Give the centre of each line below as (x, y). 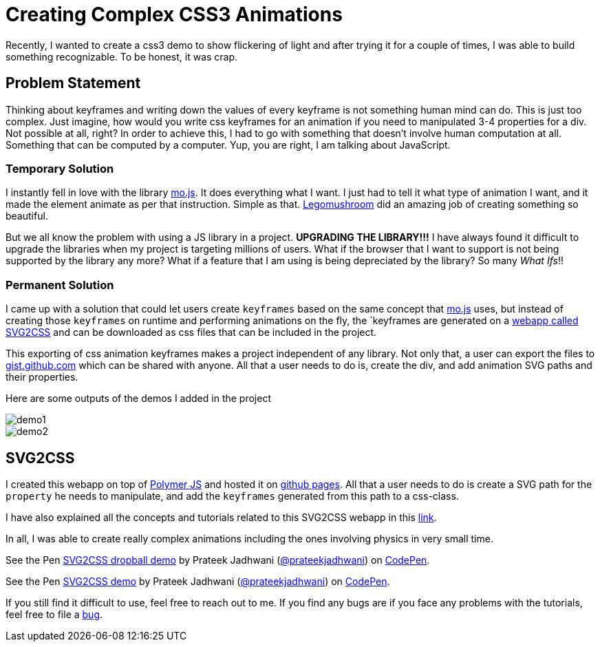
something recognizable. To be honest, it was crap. (122, 56)
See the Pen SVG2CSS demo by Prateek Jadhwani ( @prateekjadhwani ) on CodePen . (198, 581)
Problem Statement (73, 83)
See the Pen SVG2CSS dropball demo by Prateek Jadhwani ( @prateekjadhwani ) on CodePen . (218, 560)
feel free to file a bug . (54, 614)
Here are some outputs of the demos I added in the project (138, 399)
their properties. (42, 377)
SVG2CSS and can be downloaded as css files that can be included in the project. (191, 332)
